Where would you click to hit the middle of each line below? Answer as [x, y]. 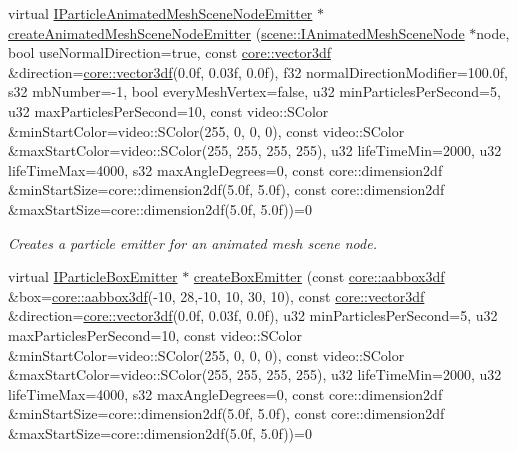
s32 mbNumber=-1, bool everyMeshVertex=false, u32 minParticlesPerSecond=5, [254, 91]
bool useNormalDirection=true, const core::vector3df [169, 52]
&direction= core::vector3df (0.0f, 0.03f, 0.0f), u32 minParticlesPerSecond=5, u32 [253, 315]
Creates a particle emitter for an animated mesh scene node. [192, 242]
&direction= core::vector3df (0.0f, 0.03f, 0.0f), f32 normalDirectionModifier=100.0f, [258, 71]
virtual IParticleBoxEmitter [93, 276]
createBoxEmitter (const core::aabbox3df [319, 276]
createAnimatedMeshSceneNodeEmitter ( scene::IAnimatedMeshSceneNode [236, 32]
